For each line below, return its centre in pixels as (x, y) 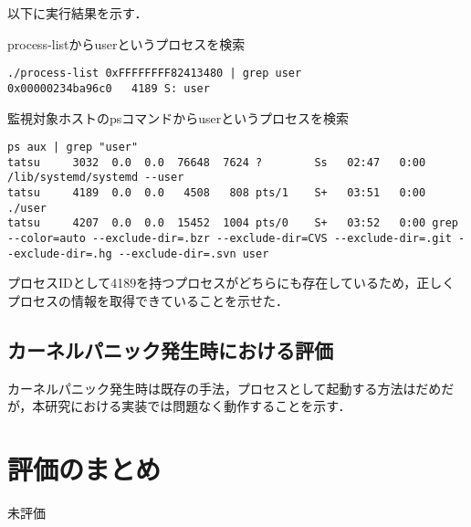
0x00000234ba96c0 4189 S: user (109, 88)
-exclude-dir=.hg (60, 253)
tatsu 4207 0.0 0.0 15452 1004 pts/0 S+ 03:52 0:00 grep (233, 223)
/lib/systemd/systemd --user (96, 178)
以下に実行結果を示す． (78, 13)
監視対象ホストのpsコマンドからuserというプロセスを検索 (178, 117)
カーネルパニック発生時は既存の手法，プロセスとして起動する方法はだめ (225, 388)
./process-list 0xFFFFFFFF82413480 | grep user (155, 74)
